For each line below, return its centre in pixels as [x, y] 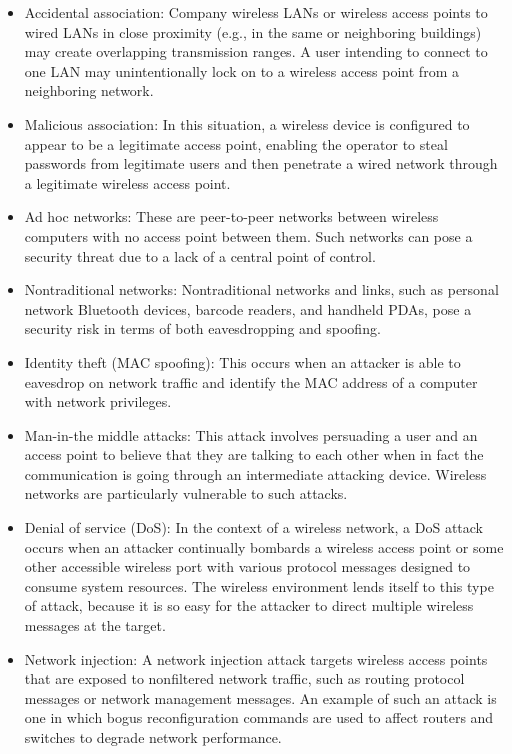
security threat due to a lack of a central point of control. [200, 255]
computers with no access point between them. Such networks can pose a [248, 235]
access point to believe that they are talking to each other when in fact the [254, 454]
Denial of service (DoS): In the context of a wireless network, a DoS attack [254, 527]
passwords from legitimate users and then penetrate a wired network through [261, 163]
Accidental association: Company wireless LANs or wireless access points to [256, 12]
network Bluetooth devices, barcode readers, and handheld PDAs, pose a [248, 308]
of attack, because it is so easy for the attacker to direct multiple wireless [249, 605]
